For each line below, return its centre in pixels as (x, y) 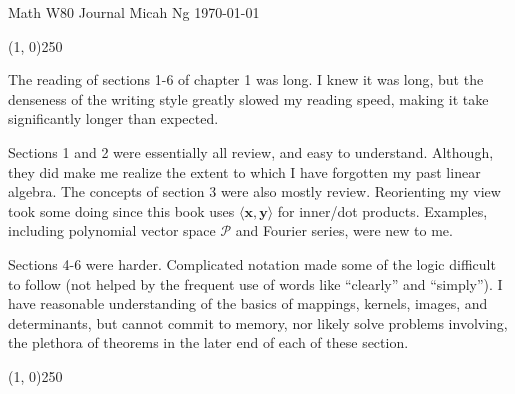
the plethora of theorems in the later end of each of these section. (208, 342)
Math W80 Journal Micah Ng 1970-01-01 (134, 12)
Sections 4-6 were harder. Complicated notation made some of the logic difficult (252, 263)
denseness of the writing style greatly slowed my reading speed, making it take (248, 98)
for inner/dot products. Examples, (382, 210)
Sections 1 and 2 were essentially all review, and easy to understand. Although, (251, 151)
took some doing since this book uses (121, 210)
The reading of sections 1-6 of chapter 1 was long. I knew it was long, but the (246, 79)
